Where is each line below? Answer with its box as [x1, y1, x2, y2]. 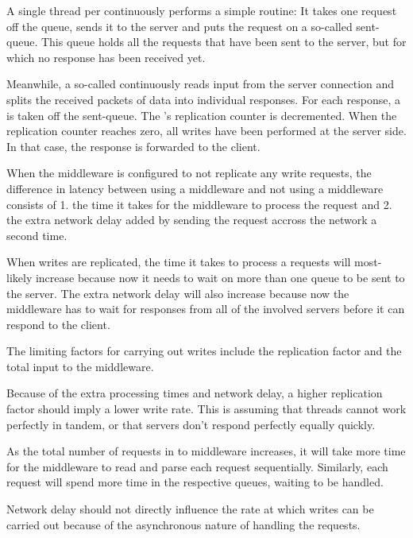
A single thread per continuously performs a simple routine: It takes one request [6, 2, 397, 18]
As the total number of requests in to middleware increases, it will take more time [6, 443, 406, 459]
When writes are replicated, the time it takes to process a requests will [6, 254, 351, 270]
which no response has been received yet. [6, 48, 206, 65]
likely [6, 269, 33, 285]
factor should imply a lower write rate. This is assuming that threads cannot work [6, 401, 407, 417]
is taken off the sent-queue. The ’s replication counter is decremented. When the [6, 106, 397, 123]
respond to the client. [6, 315, 110, 332]
